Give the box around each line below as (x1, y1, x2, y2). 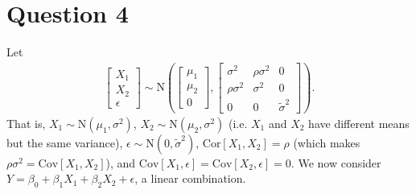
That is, (6, 114, 46, 131)
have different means (308, 114, 410, 131)
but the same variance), (6, 134, 123, 151)
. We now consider (290, 154, 381, 171)
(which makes (293, 134, 360, 151)
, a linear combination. (134, 170, 246, 187)
